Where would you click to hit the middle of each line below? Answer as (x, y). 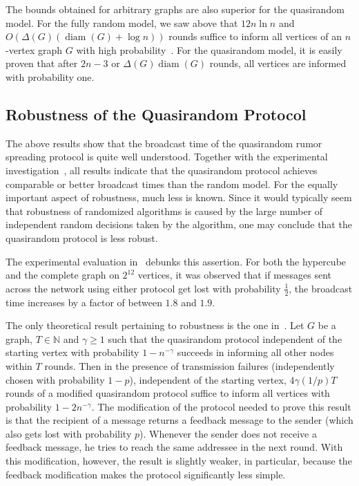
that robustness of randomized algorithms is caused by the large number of (164, 211)
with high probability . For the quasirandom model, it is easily (209, 49)
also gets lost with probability (69, 433)
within (19, 365)
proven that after (42, 63)
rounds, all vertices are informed (278, 63)
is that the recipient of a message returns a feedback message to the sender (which (179, 420)
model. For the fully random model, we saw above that (122, 22)
